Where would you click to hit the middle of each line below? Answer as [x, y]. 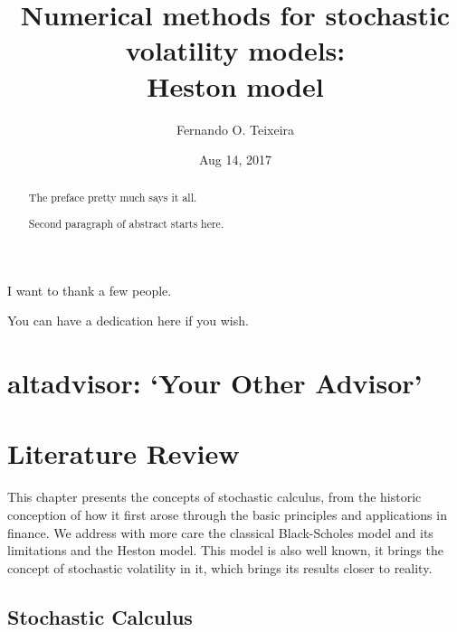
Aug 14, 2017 [235, 160]
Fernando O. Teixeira [235, 129]
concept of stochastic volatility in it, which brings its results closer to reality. [220, 567]
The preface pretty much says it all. [113, 198]
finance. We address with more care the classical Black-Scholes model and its [220, 532]
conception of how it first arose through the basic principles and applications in [227, 514]
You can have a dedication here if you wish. [128, 321]
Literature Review [124, 453]
